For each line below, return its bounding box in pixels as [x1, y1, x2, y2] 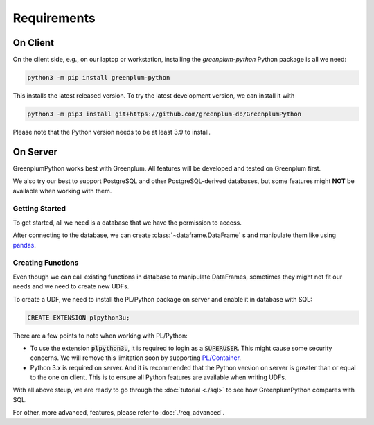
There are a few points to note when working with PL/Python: [12, 331, 188, 340]
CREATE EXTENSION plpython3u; [27, 313, 130, 322]
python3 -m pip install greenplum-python [27, 73, 170, 82]
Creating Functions [12, 258, 79, 268]
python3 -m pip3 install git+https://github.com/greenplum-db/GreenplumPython [27, 110, 301, 118]
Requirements [12, 10, 96, 26]
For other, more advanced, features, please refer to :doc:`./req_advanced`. [12, 408, 225, 417]
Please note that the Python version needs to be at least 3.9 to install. [12, 128, 211, 136]
